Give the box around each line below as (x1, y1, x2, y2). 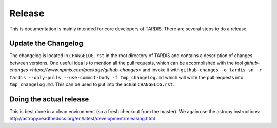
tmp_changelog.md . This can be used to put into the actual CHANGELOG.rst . (9, 81, 174, 87)
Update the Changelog (9, 39, 83, 48)
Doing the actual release (9, 95, 89, 103)
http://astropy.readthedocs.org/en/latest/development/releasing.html (9, 116, 155, 122)
